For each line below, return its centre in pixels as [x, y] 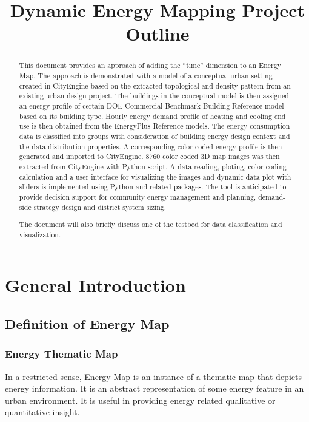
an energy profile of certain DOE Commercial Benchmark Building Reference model [151, 105]
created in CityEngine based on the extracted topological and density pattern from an [155, 85]
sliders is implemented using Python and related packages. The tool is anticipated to [153, 187]
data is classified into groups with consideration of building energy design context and [154, 136]
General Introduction [95, 285]
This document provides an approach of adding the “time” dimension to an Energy [150, 65]
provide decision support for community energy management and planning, [138, 196]
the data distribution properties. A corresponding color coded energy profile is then [151, 146]
